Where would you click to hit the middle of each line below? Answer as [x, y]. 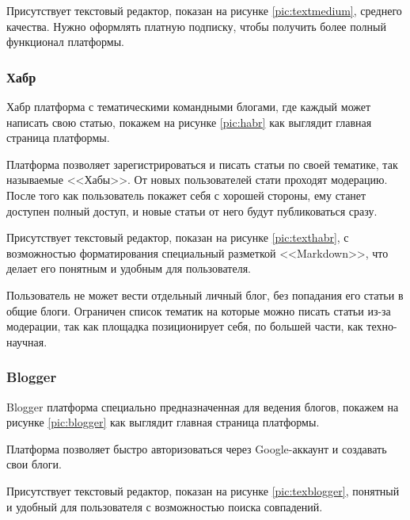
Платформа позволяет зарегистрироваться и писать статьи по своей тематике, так [202, 164]
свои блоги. [34, 464]
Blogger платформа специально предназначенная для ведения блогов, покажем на [203, 406]
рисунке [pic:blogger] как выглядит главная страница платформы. [163, 422]
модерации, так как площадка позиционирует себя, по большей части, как [185, 326]
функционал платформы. [65, 42]
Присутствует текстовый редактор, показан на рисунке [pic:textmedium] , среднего [204, 10]
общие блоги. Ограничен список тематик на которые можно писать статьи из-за [199, 310]
